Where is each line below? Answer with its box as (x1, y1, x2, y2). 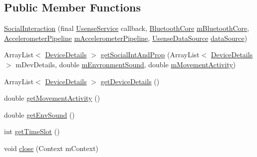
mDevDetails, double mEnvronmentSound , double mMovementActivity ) (15, 59, 236, 69)
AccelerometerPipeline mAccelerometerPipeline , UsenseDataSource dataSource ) (4, 32, 248, 43)
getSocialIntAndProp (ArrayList (100, 49, 200, 60)
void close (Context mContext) (4, 143, 99, 153)
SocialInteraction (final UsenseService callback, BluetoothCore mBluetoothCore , (4, 23, 250, 33)
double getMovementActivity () (4, 93, 100, 103)
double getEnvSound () (4, 109, 75, 120)
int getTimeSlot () (4, 126, 60, 137)
